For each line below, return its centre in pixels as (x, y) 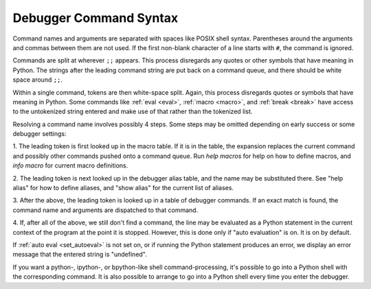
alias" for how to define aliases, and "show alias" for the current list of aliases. (123, 188)
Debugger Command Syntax (95, 18)
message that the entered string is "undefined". (80, 255)
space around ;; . (38, 80)
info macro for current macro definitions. (70, 165)
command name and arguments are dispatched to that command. (105, 210)
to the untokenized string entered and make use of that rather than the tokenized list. (133, 112)
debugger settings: (40, 134)
